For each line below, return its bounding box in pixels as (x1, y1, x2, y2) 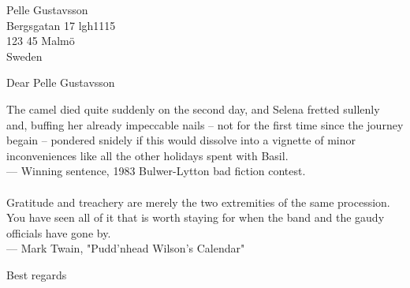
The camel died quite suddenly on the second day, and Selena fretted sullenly (6, 100, 380, 117)
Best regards (6, 266, 67, 282)
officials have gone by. (6, 224, 111, 241)
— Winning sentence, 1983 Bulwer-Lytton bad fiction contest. (6, 163, 306, 179)
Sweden (6, 47, 43, 64)
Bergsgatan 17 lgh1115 (6, 17, 116, 33)
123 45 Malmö (6, 32, 75, 49)
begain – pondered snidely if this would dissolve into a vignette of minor (6, 132, 356, 148)
